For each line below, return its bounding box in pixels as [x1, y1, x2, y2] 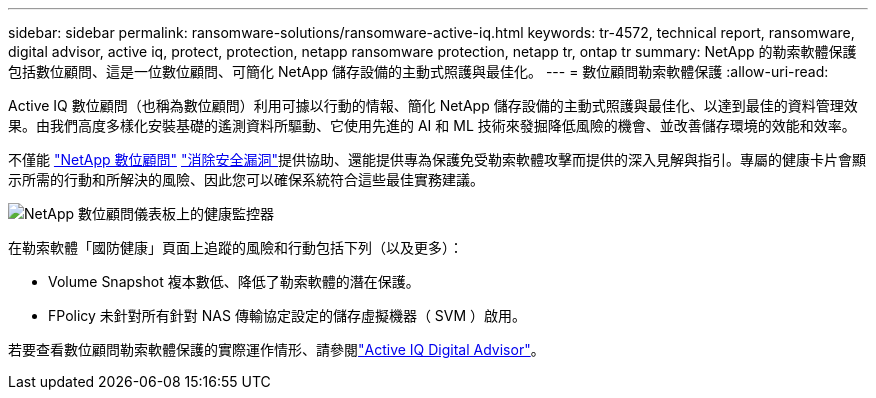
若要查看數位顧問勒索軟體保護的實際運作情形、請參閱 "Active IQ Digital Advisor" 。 [8, 341, 545, 358]
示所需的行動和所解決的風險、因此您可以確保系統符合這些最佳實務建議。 [8, 171, 484, 188]
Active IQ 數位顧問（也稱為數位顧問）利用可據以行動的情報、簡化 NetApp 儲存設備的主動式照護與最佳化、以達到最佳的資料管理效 [8, 97, 858, 114]
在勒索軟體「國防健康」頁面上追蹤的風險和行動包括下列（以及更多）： [8, 239, 463, 256]
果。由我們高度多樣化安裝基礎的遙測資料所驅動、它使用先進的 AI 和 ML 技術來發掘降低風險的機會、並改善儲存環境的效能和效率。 [8, 117, 856, 134]
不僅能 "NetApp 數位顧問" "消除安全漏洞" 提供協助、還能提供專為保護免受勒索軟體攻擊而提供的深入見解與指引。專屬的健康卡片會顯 [8, 151, 866, 168]
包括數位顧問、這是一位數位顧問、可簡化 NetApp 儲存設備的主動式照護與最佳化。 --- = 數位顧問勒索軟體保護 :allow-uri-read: [8, 63, 829, 80]
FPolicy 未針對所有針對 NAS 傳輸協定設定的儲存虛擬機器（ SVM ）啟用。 [48, 307, 527, 324]
